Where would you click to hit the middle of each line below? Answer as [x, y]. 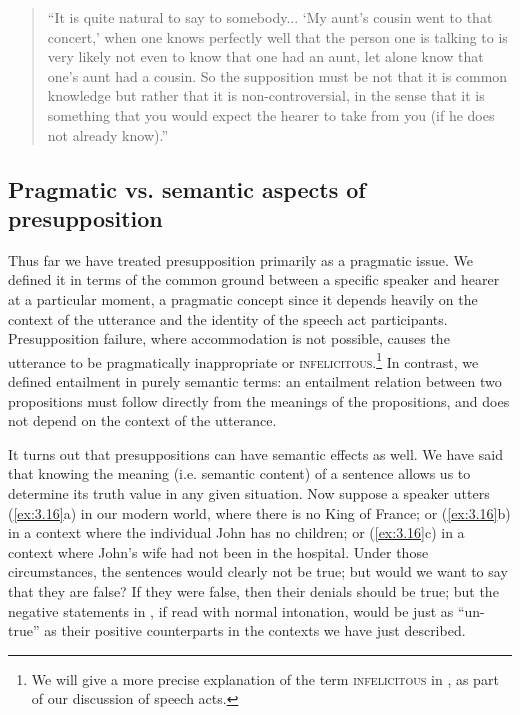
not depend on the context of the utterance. [142, 420]
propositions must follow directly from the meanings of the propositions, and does [259, 400]
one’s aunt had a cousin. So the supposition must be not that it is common [277, 75]
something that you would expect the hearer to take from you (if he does [271, 114]
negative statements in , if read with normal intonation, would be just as [231, 610]
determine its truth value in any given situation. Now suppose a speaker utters [249, 492]
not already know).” [108, 134]
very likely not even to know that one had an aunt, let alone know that [265, 56]
